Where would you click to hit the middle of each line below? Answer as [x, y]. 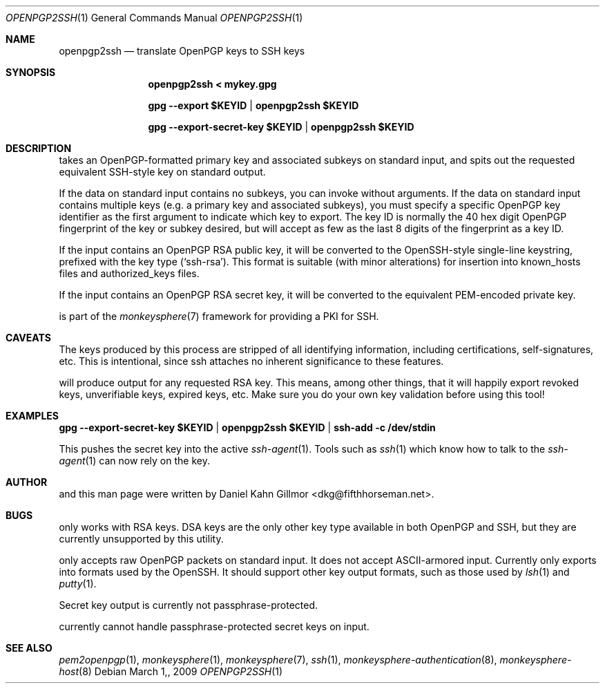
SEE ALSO [29, 648]
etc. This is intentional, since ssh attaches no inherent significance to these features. [251, 361]
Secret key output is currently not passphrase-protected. [189, 605]
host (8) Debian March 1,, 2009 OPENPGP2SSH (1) [171, 671]
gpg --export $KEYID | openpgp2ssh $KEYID [253, 105]
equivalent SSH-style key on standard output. [162, 172]
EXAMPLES [32, 416]
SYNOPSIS [31, 72]
